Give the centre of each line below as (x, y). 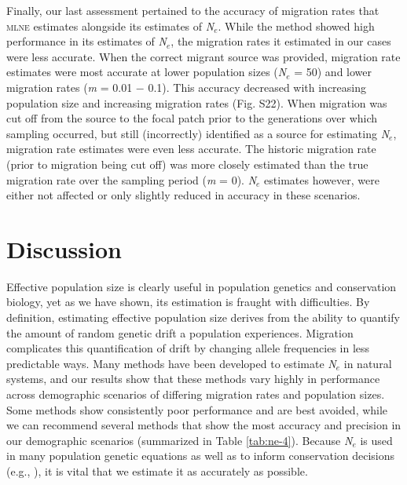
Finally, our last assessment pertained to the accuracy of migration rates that (193, 10)
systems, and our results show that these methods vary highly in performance (193, 379)
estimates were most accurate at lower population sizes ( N (147, 72)
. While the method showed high (296, 26)
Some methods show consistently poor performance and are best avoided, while (197, 409)
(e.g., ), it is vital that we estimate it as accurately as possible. (157, 470)
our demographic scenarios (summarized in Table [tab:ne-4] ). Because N (180, 440)
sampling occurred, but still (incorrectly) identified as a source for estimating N (198, 133)
